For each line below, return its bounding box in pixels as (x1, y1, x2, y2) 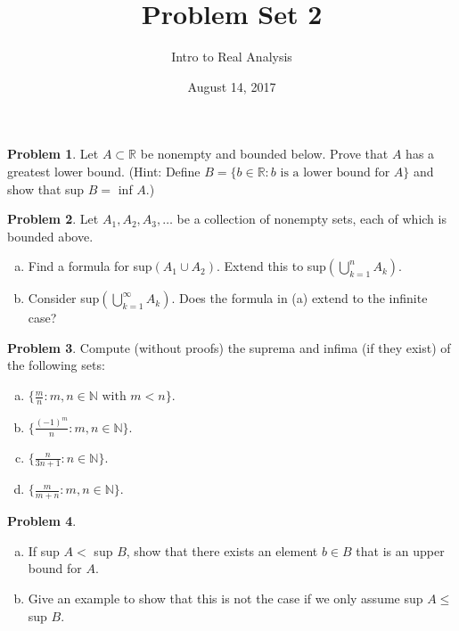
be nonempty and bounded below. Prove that (140, 144, 389, 163)
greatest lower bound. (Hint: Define (7, 161, 201, 180)
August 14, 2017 (187, 77, 276, 95)
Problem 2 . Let (7, 209, 99, 228)
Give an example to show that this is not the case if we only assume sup (28, 589, 423, 608)
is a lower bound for (280, 166, 390, 179)
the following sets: (7, 356, 105, 374)
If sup (28, 541, 60, 560)
